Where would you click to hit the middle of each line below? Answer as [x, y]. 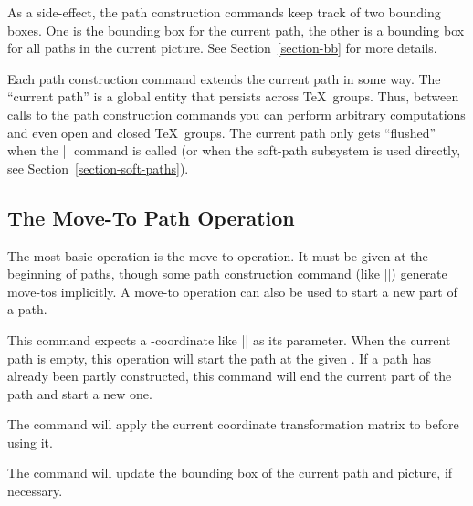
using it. [30, 442]
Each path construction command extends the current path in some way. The [224, 78]
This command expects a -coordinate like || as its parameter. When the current [229, 339]
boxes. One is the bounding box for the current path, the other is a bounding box [236, 30]
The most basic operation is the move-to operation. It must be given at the [218, 255]
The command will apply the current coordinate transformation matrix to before [233, 424]
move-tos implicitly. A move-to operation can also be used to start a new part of [232, 291]
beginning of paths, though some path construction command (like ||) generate [227, 274]
